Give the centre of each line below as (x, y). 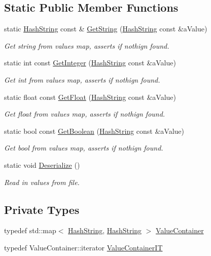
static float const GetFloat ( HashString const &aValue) (90, 97)
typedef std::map (30, 230)
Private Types (42, 209)
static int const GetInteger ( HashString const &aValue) (90, 63)
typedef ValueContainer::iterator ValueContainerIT (83, 247)
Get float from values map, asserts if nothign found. (85, 114)
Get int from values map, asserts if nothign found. (82, 79)
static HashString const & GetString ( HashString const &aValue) (106, 29)
